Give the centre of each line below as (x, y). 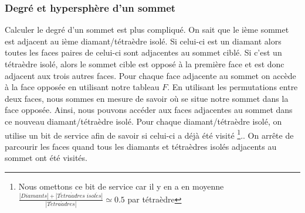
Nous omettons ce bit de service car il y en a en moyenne (121, 186)
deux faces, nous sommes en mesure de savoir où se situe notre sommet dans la (147, 98)
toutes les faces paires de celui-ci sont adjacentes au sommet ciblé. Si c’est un (143, 52)
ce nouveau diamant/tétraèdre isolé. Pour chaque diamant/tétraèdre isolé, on (143, 121)
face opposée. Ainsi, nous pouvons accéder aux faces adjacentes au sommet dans (149, 110)
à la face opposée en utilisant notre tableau (82, 87)
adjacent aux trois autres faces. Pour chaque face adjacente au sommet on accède (150, 75)
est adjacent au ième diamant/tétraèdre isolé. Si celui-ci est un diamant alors (143, 41)
